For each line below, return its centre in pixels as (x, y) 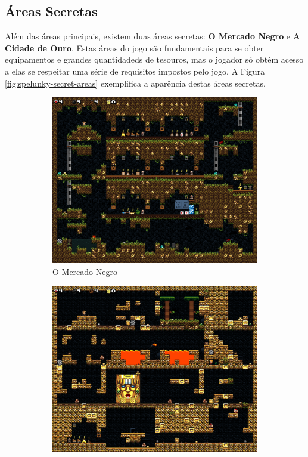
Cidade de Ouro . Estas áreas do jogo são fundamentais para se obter (134, 47)
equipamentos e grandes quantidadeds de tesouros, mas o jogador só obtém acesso (154, 59)
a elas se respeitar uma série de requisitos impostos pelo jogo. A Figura (135, 71)
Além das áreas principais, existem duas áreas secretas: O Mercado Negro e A (153, 36)
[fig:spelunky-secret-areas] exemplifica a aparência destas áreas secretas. (135, 83)
